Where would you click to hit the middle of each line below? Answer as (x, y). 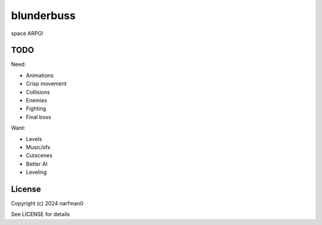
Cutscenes (39, 155)
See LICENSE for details (41, 214)
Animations (40, 75)
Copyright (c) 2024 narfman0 (47, 204)
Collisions (38, 92)
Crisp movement (46, 84)
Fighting (36, 109)
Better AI (37, 164)
